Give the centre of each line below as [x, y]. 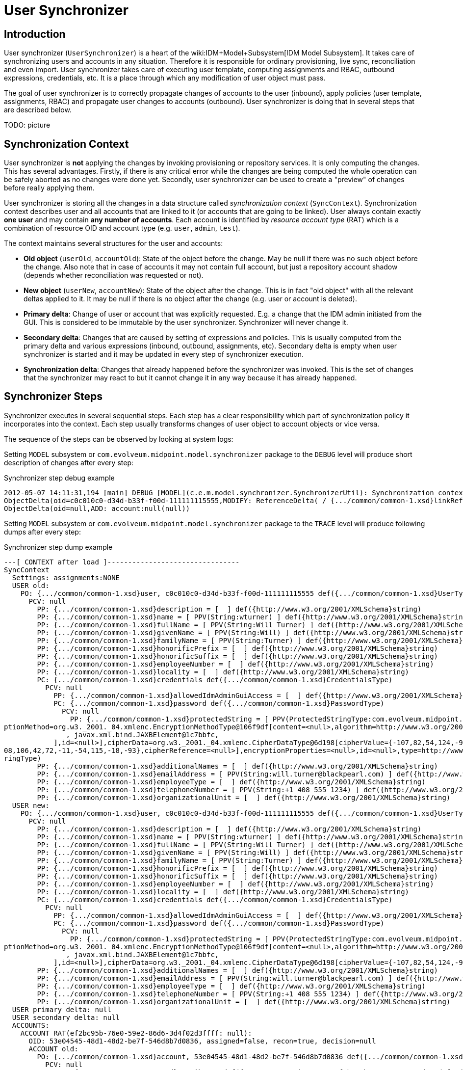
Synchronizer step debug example [59, 478]
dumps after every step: [42, 532]
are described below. [38, 110]
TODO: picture [27, 125]
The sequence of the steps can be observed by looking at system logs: [119, 439]
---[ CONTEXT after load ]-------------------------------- [122, 562]
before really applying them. [49, 188]
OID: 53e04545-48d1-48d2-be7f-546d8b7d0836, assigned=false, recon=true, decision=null [202, 1041]
